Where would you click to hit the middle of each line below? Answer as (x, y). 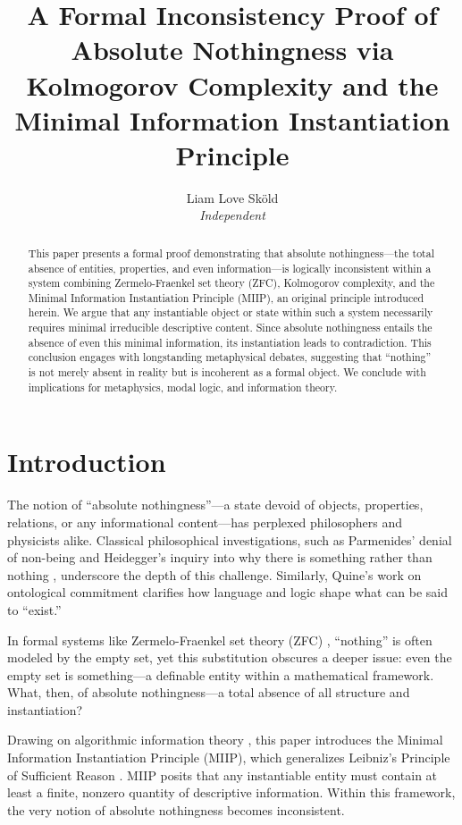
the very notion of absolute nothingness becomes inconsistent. (176, 809)
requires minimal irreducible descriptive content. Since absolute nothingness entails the (230, 328)
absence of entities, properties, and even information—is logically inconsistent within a (230, 268)
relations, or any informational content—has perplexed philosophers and (205, 522)
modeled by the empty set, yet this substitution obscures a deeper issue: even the (230, 657)
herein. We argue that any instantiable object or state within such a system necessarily (231, 312)
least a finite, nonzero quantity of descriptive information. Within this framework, (231, 792)
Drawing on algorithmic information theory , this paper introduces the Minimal (225, 740)
